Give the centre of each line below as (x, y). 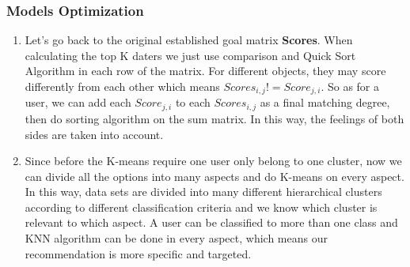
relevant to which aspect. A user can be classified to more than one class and (211, 222)
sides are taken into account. (94, 134)
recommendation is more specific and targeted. (138, 253)
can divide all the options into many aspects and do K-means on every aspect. (214, 176)
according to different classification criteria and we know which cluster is (201, 207)
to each (193, 102)
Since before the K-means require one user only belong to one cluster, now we (213, 161)
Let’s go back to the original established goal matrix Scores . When (189, 40)
